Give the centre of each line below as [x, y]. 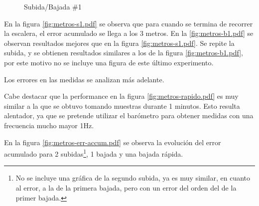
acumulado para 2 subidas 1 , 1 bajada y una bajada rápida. [94, 153]
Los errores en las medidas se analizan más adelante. [84, 79]
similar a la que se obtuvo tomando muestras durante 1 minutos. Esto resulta [122, 105]
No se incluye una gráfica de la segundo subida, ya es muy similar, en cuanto [133, 178]
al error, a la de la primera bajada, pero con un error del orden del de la [126, 187]
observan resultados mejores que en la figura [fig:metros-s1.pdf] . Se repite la [119, 43]
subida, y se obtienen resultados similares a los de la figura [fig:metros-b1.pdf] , [124, 53]
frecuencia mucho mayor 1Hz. [49, 125]
